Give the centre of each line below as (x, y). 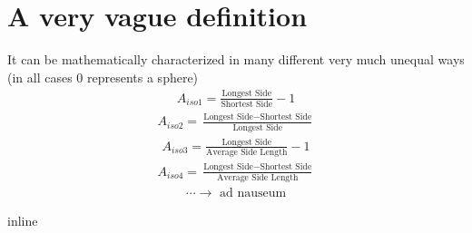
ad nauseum (253, 193)
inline (23, 220)
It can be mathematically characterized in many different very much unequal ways (236, 59)
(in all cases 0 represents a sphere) (103, 77)
